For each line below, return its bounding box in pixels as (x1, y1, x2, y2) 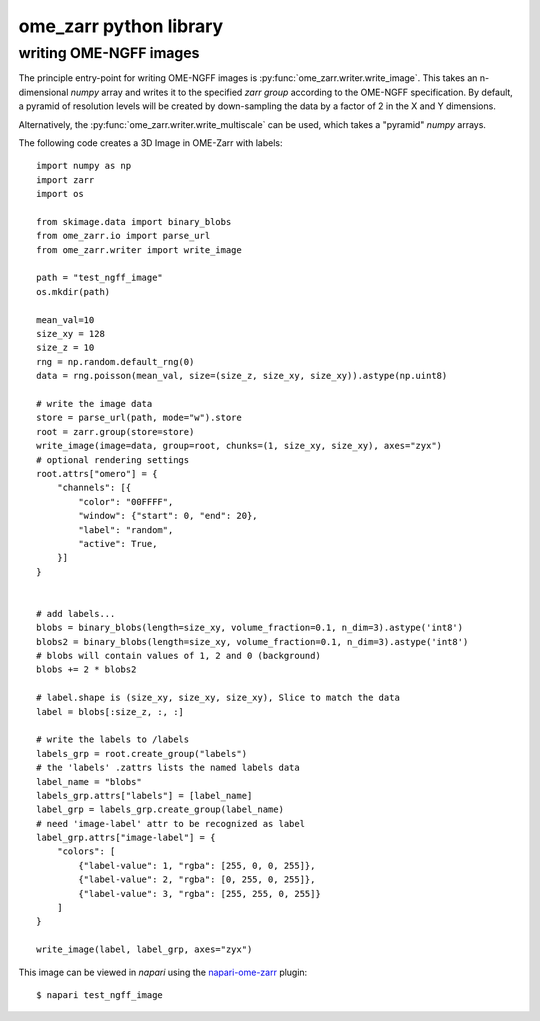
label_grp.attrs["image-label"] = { (36, 832, 216, 844)
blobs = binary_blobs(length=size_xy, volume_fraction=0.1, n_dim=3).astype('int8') (36, 622, 464, 634)
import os (36, 188, 84, 200)
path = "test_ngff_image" (36, 272, 164, 284)
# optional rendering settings (36, 454, 190, 465)
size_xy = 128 (36, 328, 105, 340)
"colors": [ (56, 846, 116, 857)
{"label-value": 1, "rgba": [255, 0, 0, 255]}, (78, 860, 316, 871)
